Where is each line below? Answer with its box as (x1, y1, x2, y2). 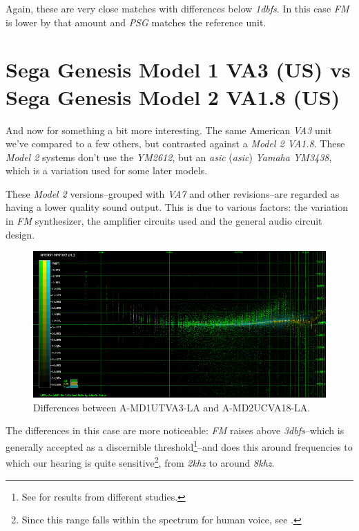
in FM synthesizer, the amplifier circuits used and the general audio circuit (6, 214, 322, 228)
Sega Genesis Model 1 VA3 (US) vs (6, 55, 351, 84)
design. (6, 227, 35, 241)
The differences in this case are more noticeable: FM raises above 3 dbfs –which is (6, 423, 345, 438)
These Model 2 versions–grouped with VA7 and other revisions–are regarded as (6, 186, 340, 201)
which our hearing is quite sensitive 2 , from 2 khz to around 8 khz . (6, 454, 275, 469)
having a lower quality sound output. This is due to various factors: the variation (6, 200, 349, 214)
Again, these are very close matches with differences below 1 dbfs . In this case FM (6, 1, 349, 15)
